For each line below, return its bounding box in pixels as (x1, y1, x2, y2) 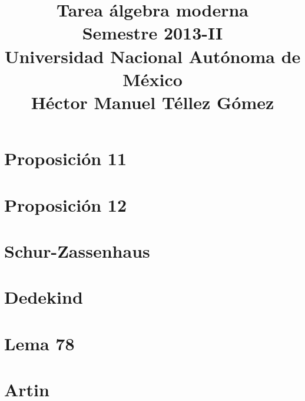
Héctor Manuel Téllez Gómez (31, 90, 274, 114)
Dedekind (4, 285, 83, 309)
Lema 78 (4, 331, 75, 355)
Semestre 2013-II (82, 21, 223, 45)
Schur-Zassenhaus (4, 238, 150, 262)
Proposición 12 (4, 192, 127, 216)
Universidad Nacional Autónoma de (4, 44, 301, 68)
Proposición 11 (4, 146, 127, 170)
